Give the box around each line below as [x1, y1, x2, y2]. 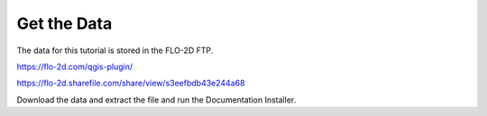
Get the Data [16, 13, 113, 33]
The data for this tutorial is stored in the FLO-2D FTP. [16, 45, 214, 56]
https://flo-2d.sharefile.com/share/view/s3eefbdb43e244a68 [16, 77, 245, 89]
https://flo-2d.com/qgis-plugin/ [16, 61, 133, 72]
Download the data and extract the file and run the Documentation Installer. [16, 94, 297, 105]
